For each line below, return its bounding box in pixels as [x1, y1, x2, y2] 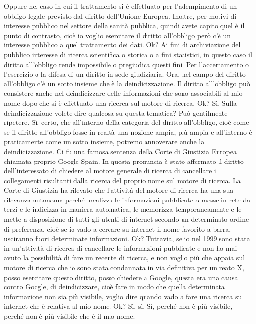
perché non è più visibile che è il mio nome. [4, 311, 135, 321]
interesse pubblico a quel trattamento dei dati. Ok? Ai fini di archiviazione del [4, 40, 241, 50]
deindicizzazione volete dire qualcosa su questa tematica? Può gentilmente [4, 107, 228, 118]
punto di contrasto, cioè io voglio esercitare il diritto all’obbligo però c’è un [4, 30, 231, 40]
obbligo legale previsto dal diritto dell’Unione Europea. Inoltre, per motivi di [4, 10, 237, 21]
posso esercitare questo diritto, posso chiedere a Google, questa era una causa [4, 272, 238, 282]
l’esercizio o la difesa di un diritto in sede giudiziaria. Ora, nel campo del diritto [4, 69, 246, 79]
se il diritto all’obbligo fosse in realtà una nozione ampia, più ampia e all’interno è [4, 126, 252, 137]
